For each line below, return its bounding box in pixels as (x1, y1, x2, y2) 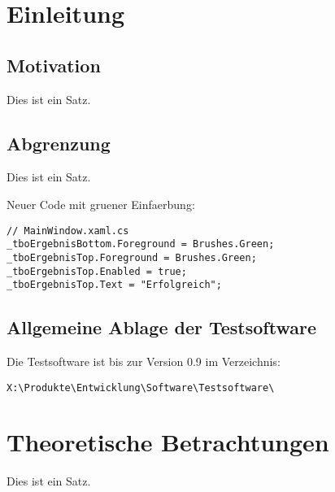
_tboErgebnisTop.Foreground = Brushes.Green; (7, 251, 257, 263)
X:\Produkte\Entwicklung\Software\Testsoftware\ (7, 381, 275, 394)
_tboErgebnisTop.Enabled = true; (7, 265, 187, 277)
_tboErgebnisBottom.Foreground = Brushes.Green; (7, 238, 275, 250)
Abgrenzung (7, 130, 111, 155)
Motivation (7, 52, 101, 77)
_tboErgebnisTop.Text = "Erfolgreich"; (7, 279, 222, 291)
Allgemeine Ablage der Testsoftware (7, 315, 316, 340)
